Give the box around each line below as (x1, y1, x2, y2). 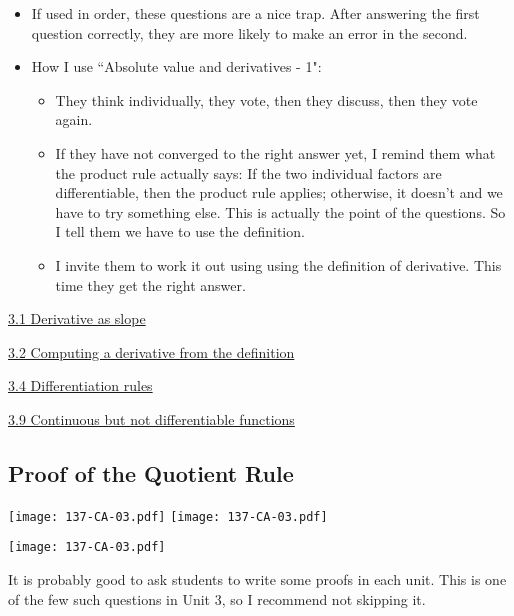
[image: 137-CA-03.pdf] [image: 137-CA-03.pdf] (8, 509, 328, 524)
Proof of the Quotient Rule (8, 457, 294, 488)
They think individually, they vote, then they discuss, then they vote (55, 89, 478, 110)
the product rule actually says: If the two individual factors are (55, 162, 442, 183)
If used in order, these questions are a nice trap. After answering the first (31, 3, 480, 23)
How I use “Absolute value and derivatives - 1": (31, 56, 322, 77)
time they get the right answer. (55, 274, 246, 295)
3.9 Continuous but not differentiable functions (8, 408, 295, 429)
